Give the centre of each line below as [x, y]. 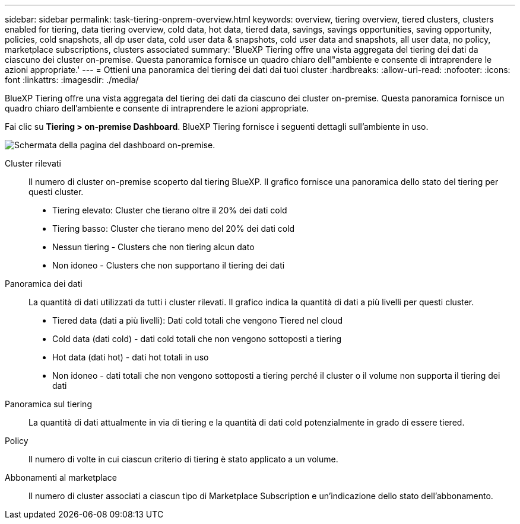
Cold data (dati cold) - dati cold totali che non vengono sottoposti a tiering [197, 339]
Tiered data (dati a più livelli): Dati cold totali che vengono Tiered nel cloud [198, 320]
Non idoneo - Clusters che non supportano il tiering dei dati [169, 265]
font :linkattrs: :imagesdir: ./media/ [72, 80]
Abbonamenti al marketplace [61, 477]
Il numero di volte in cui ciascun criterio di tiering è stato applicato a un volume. [183, 459]
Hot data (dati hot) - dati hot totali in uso [131, 357]
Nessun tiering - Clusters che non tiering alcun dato [153, 247]
